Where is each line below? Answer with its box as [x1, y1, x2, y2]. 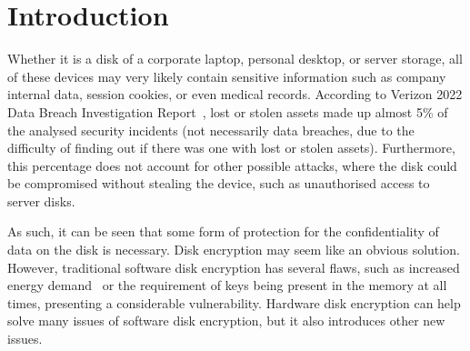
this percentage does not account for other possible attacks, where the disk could [7, 155, 457, 175]
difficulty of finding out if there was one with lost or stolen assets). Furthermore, [7, 138, 455, 157]
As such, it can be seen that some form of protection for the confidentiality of [7, 222, 439, 241]
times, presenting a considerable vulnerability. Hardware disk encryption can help [7, 293, 461, 312]
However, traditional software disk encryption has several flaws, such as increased [7, 257, 460, 276]
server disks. [7, 191, 75, 210]
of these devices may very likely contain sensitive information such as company [7, 66, 446, 85]
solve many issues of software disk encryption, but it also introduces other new [7, 311, 445, 330]
